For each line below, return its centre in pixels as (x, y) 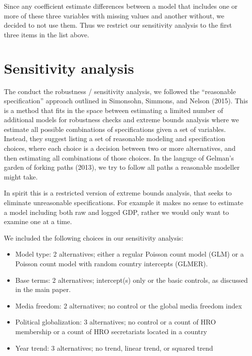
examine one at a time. (38, 221)
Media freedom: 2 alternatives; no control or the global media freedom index (129, 305)
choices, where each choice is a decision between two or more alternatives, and (120, 148)
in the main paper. (43, 289)
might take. (21, 176)
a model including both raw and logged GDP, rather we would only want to (117, 212)
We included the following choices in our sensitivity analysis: (94, 237)
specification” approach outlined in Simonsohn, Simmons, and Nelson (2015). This (126, 101)
